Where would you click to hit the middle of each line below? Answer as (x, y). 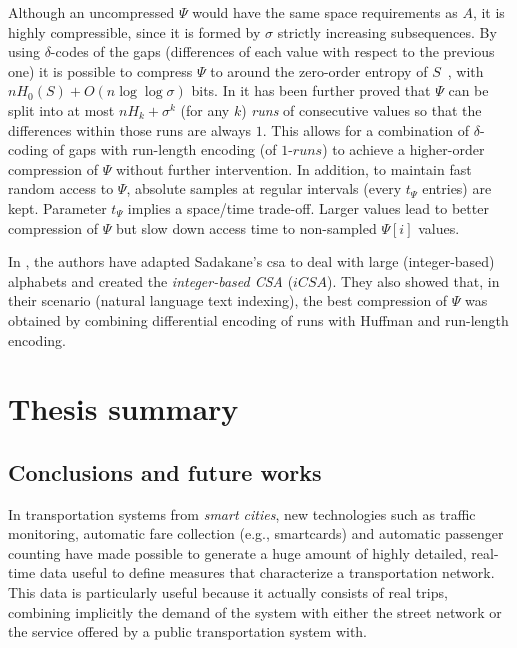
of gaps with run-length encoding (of (164, 149)
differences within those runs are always (130, 129)
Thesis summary (123, 408)
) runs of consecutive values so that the (361, 109)
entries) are (457, 188)
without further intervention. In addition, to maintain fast (293, 168)
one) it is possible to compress (100, 70)
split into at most (61, 109)
